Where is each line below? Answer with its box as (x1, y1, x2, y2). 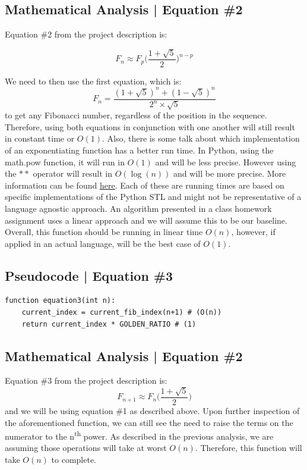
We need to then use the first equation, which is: (5, 74, 182, 87)
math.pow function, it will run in (5, 155, 125, 168)
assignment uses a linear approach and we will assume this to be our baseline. (5, 214, 287, 226)
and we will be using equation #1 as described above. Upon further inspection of (5, 404, 300, 416)
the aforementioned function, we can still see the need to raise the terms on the (5, 416, 293, 428)
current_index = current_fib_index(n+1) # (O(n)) (21, 308, 222, 317)
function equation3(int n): (5, 296, 116, 305)
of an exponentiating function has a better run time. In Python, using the (5, 143, 274, 156)
